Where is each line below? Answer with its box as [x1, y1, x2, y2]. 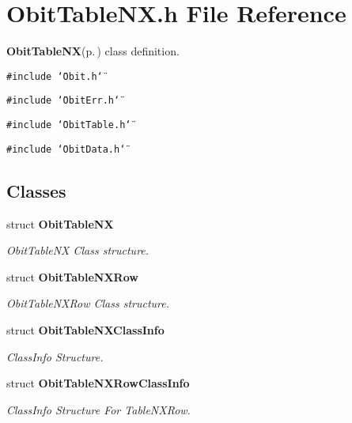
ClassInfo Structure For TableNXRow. [6, 401, 191, 417]
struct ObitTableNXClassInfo [6, 321, 165, 338]
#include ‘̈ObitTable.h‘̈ [6, 119, 131, 131]
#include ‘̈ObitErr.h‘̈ [6, 95, 120, 107]
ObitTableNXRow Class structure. [6, 295, 170, 312]
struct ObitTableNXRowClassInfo [6, 375, 190, 391]
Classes [6, 178, 66, 202]
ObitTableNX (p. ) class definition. [6, 43, 180, 59]
